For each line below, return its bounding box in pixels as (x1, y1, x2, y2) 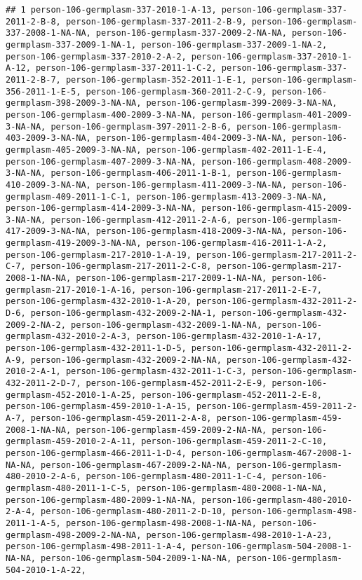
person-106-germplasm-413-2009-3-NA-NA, (136, 191, 328, 202)
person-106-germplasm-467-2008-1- (191, 448, 352, 458)
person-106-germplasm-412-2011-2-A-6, (51, 214, 232, 225)
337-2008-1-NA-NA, (6, 28, 91, 39)
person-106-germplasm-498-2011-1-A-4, (6, 541, 187, 552)
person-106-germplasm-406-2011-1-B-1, (51, 168, 232, 179)
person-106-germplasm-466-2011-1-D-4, (6, 448, 187, 458)
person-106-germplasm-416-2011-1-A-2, (146, 238, 328, 249)
